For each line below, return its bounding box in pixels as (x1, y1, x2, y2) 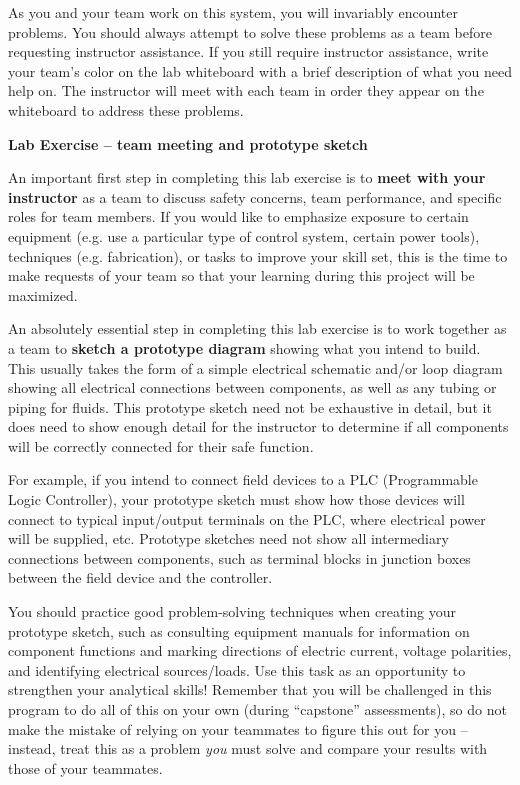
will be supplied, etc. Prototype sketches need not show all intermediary (8, 528, 449, 549)
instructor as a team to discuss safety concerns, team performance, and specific (8, 186, 502, 207)
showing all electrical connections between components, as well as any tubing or (8, 377, 497, 398)
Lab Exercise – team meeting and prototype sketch (8, 133, 368, 154)
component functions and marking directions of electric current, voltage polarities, (8, 640, 512, 661)
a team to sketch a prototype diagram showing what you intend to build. (8, 337, 481, 358)
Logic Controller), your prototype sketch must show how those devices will (8, 489, 465, 510)
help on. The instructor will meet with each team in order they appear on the (8, 80, 484, 101)
